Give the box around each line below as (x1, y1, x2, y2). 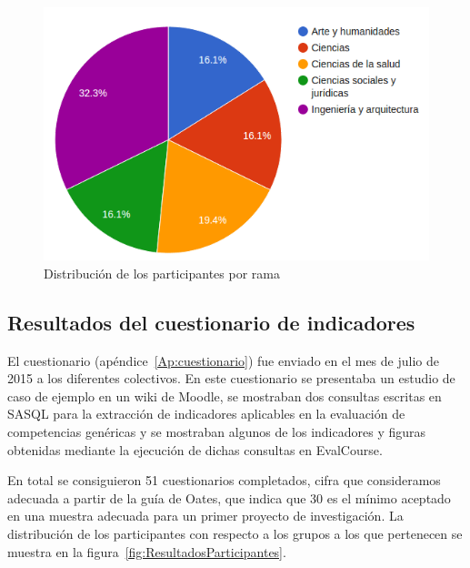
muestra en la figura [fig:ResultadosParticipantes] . (7, 542, 286, 561)
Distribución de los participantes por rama (44, 263, 280, 282)
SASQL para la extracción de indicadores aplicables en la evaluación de (7, 404, 405, 423)
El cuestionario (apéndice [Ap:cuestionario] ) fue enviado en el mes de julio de (7, 350, 439, 370)
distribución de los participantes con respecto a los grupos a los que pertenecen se (7, 523, 463, 543)
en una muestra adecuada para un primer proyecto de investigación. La (7, 506, 404, 525)
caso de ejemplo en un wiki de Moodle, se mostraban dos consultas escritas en (7, 386, 442, 405)
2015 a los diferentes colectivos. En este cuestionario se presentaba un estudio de (7, 369, 455, 388)
